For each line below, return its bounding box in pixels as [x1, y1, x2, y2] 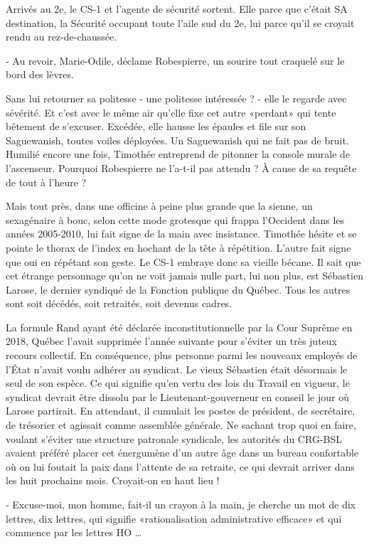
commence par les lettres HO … [6, 525, 142, 540]
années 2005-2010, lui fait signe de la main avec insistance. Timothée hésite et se [6, 226, 357, 241]
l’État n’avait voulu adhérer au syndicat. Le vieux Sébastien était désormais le [6, 361, 348, 376]
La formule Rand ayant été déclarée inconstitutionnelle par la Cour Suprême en [6, 319, 353, 334]
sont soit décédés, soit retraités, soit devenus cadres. [6, 296, 232, 311]
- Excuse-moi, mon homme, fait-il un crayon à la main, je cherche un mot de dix [6, 497, 356, 511]
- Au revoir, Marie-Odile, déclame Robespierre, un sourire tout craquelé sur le [6, 53, 345, 68]
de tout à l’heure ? [6, 174, 87, 189]
